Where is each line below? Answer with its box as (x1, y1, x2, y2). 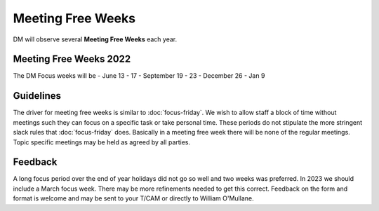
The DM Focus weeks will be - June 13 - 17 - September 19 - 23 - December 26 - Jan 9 (13, 72, 265, 80)
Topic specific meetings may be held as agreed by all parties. (13, 137, 191, 147)
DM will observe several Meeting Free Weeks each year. (13, 35, 178, 43)
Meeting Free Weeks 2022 (13, 53, 131, 65)
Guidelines (13, 90, 61, 102)
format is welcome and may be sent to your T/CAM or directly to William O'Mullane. (13, 194, 254, 203)
